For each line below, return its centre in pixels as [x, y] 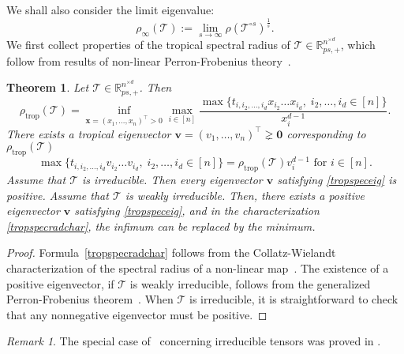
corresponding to [326, 133]
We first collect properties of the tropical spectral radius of [148, 45]
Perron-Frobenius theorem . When [90, 299]
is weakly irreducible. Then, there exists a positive [245, 195]
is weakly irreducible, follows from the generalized [250, 283]
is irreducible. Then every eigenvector [172, 180]
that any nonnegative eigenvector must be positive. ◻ [137, 314]
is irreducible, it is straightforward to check [294, 299]
